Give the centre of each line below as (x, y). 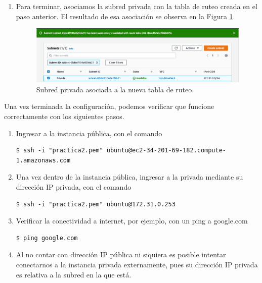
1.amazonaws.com (43, 160)
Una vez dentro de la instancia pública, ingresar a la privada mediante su (129, 177)
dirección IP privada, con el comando (74, 187)
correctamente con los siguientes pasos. (64, 116)
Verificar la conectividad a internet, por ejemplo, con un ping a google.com (132, 221)
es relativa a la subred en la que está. (74, 274)
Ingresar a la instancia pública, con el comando (89, 133)
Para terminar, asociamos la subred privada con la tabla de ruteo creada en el (137, 6)
